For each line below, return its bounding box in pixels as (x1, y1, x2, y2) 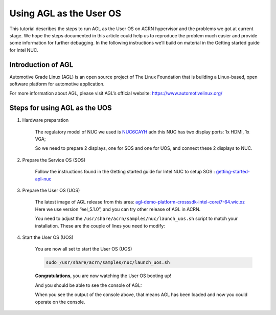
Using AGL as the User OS (9, 8, 122, 19)
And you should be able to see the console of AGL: (35, 282, 142, 288)
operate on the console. (35, 299, 85, 305)
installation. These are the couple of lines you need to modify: (35, 222, 166, 229)
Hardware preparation (22, 117, 69, 123)
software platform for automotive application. (9, 81, 105, 87)
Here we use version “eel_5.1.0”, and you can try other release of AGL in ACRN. (35, 206, 201, 212)
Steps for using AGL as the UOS (9, 104, 112, 112)
